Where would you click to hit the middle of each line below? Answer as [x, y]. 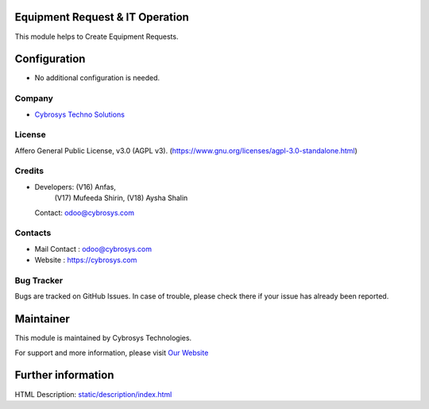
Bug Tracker [39, 280]
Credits [29, 171]
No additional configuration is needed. [97, 78]
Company [34, 98]
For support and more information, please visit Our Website [112, 353]
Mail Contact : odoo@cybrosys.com [93, 249]
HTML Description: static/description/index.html [93, 394]
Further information [64, 375]
